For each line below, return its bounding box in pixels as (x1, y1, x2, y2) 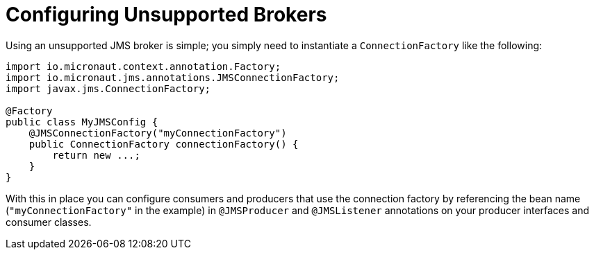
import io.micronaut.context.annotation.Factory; (6, 60, 281, 72)
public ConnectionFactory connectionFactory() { (28, 138, 299, 150)
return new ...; (52, 149, 140, 161)
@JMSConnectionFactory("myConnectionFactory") (28, 127, 287, 139)
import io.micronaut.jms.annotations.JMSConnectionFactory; (6, 71, 340, 83)
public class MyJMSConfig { (6, 116, 158, 127)
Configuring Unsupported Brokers (6, 3, 327, 26)
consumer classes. (6, 216, 92, 228)
